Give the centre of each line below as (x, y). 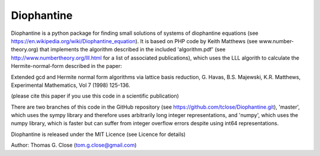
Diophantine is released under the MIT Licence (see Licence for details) (98, 134)
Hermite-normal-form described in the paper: (67, 66)
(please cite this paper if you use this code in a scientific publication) (95, 96)
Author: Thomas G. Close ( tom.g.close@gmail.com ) (74, 145)
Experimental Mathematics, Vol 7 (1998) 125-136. (71, 85)
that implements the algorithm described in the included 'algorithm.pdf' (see (132, 50)
